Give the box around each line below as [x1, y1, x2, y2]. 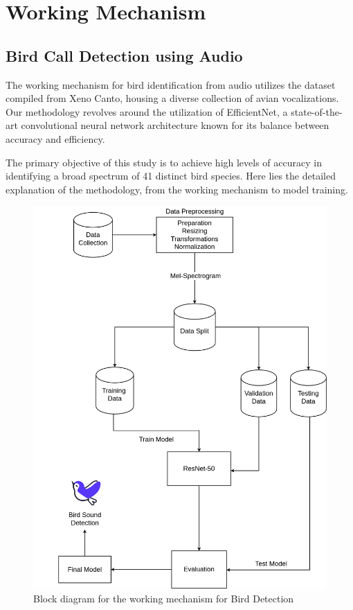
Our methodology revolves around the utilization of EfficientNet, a [6, 104, 288, 119]
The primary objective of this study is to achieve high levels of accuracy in [6, 155, 322, 169]
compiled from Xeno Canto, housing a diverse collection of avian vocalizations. [6, 91, 339, 105]
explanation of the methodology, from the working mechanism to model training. [6, 182, 348, 196]
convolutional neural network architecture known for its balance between [21, 118, 329, 132]
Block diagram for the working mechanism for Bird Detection [33, 591, 294, 605]
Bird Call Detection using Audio [6, 44, 243, 66]
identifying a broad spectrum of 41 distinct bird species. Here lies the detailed [6, 168, 336, 183]
